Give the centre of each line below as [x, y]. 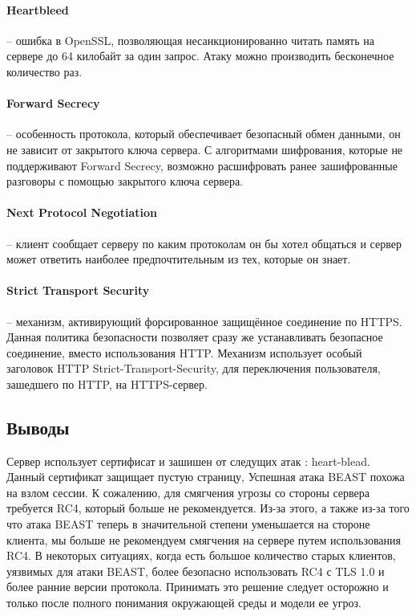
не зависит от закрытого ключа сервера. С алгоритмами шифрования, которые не [205, 149]
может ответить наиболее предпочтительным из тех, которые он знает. [179, 259]
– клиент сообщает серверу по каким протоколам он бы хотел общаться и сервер [204, 243]
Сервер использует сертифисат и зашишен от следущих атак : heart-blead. [188, 461]
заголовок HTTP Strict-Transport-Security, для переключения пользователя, [194, 368]
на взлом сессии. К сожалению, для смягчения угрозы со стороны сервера [188, 492]
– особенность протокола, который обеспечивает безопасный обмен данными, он [204, 134]
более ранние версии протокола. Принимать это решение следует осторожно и [198, 587]
